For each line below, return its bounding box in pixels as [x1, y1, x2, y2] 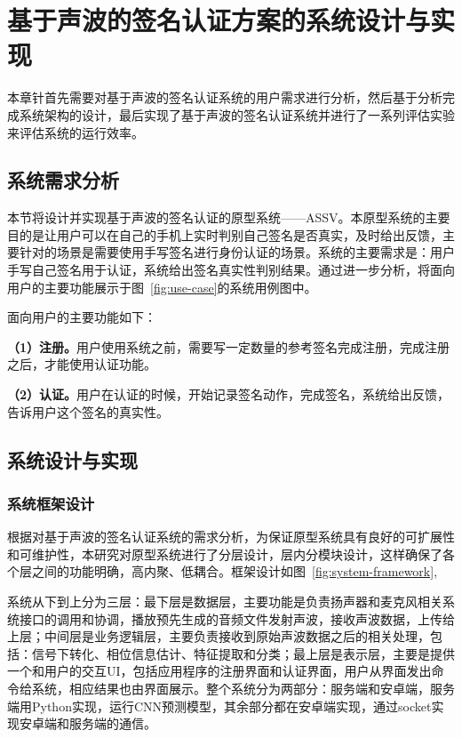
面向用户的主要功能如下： [7, 308, 156, 326]
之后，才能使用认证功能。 [7, 355, 156, 373]
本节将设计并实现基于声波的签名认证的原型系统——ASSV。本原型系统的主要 [7, 208, 450, 227]
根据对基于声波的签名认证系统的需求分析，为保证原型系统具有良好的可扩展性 [7, 527, 455, 546]
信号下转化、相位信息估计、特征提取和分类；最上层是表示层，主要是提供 [31, 644, 455, 662]
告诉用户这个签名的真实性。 [7, 402, 169, 421]
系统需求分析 [7, 166, 119, 194]
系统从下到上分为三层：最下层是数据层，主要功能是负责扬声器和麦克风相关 [7, 592, 442, 611]
